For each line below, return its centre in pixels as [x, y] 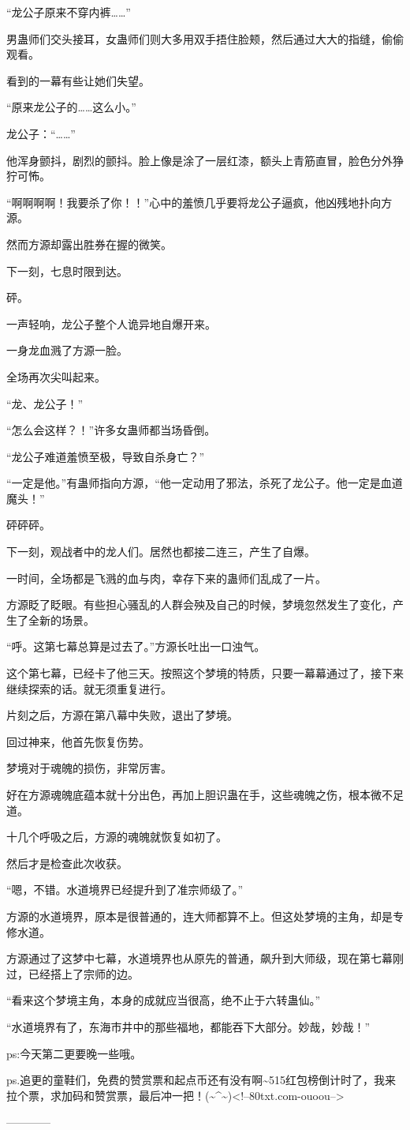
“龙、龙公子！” [45, 403]
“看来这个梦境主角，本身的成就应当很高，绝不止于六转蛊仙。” [164, 1000]
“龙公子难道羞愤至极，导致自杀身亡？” [106, 456]
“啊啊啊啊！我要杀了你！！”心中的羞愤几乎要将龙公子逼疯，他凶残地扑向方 [199, 202]
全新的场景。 [61, 619]
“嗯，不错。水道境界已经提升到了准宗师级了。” [125, 890]
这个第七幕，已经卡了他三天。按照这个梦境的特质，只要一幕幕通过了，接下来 [205, 673]
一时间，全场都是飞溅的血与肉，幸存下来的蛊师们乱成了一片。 [166, 578]
